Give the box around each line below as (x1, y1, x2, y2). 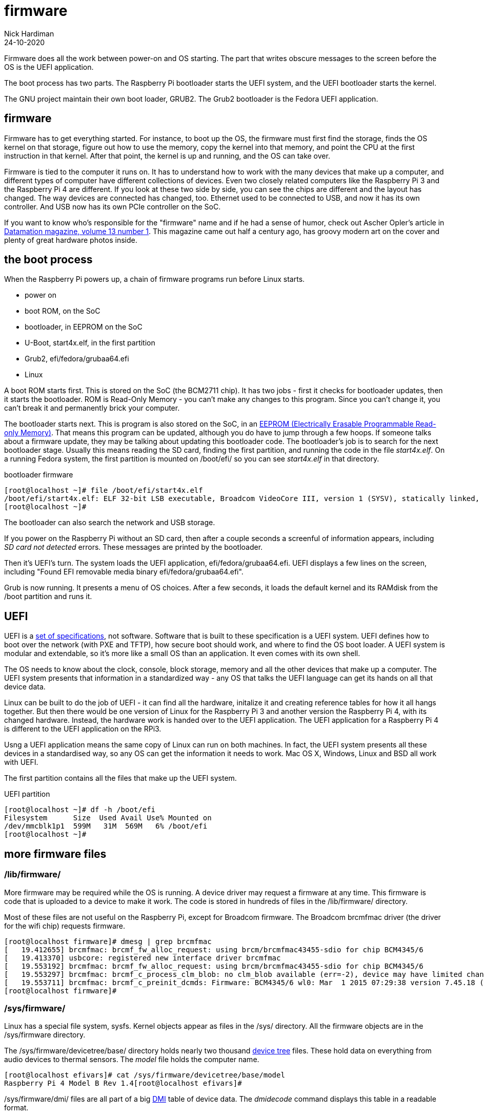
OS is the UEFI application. (4, 62, 94, 71)
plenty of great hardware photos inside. (4, 235, 137, 244)
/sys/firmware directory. (4, 1030, 86, 1040)
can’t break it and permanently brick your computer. (4, 403, 180, 413)
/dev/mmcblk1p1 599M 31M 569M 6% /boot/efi (4, 822, 208, 831)
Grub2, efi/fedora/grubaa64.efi (25, 354, 129, 363)
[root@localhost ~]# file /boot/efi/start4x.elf (4, 486, 203, 495)
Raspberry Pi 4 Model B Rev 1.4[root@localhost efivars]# (4, 1079, 242, 1088)
